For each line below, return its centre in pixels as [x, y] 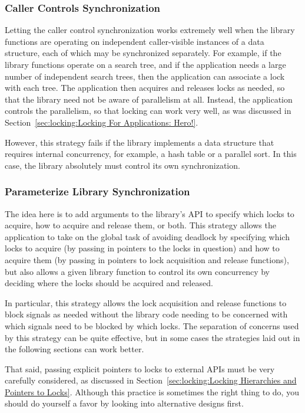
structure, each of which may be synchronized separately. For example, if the [143, 53]
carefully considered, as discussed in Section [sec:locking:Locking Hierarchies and [151, 380]
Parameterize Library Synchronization [97, 191]
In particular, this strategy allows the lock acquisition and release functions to [146, 302]
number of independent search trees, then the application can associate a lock [145, 76]
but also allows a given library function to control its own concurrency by [137, 271]
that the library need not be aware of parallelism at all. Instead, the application [149, 99]
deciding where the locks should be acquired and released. [109, 283]
